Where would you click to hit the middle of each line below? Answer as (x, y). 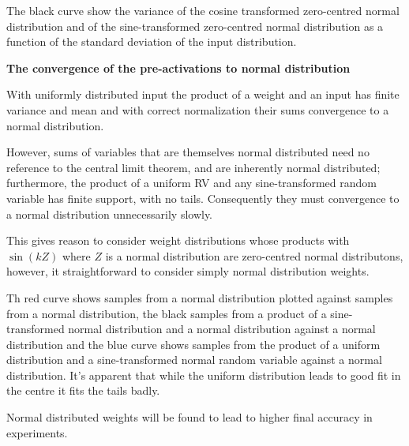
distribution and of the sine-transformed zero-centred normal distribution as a (195, 26)
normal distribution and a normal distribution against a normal (222, 329)
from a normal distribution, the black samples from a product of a (167, 313)
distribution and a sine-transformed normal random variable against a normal (194, 360)
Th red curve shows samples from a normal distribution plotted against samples (200, 297)
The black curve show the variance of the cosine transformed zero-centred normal (203, 10)
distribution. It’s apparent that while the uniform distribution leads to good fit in (204, 375)
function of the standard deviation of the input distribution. (152, 41)
